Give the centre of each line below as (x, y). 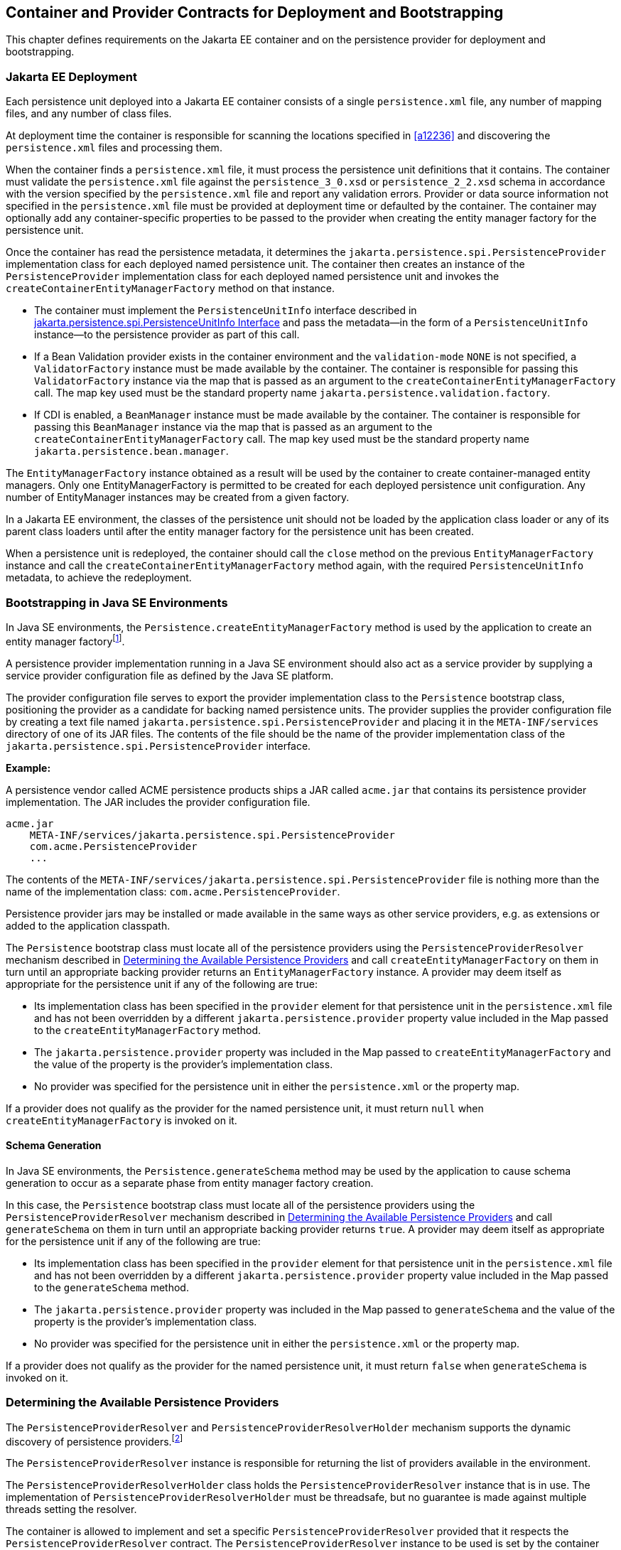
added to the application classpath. (88, 925)
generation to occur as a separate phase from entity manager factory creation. (190, 1183)
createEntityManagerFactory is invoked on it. (121, 1120)
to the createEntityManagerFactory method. (148, 1030)
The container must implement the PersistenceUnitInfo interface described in (226, 311)
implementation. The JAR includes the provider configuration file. (158, 802)
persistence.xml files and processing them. (114, 148)
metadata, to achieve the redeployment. (99, 578)
